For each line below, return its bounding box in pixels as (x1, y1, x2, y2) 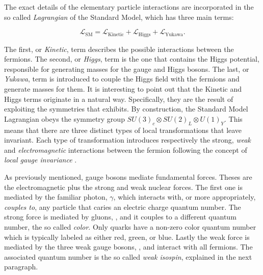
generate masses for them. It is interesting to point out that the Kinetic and (4, 84, 242, 94)
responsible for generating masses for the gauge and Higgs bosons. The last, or (4, 63, 249, 74)
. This (224, 113, 243, 124)
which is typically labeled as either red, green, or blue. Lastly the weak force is (4, 231, 250, 242)
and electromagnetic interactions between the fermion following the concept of (4, 144, 247, 155)
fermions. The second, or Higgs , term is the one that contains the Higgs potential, (4, 53, 259, 64)
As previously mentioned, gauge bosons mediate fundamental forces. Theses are (4, 171, 252, 182)
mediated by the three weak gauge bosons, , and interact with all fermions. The (4, 241, 253, 252)
